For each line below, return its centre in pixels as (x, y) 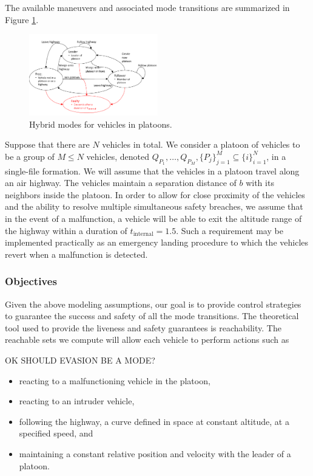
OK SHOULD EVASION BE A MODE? (80, 360)
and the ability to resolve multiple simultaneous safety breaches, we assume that (154, 206)
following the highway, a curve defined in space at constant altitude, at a (154, 421)
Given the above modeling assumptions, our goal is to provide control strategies (153, 304)
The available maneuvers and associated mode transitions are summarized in (147, 7)
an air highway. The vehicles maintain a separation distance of (121, 183)
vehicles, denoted (118, 156)
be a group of (30, 156)
